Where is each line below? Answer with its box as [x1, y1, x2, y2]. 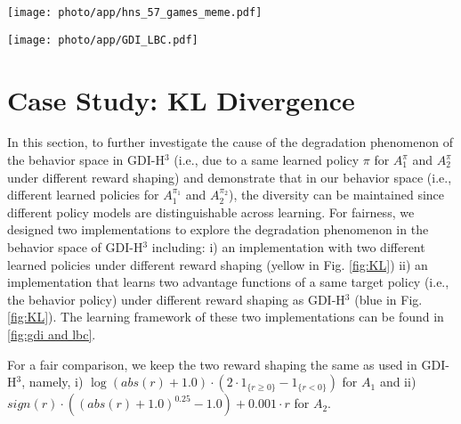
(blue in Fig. [354, 289, 423, 308]
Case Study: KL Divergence [7, 81, 355, 118]
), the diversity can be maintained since [228, 185, 445, 204]
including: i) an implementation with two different [151, 238, 425, 256]
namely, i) [28, 372, 84, 391]
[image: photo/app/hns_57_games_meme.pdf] [7, 6, 263, 19]
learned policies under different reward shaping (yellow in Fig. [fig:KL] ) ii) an [7, 255, 428, 273]
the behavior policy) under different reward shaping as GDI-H [7, 289, 345, 308]
